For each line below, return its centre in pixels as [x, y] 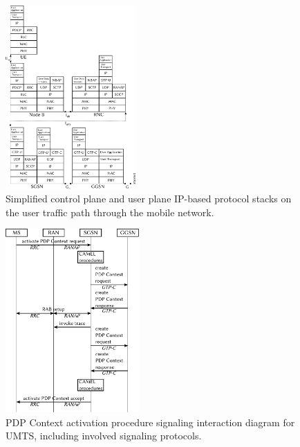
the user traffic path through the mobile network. [110, 212]
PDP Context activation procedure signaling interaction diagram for [150, 422]
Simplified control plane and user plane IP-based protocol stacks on [149, 199]
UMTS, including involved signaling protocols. [104, 436]
